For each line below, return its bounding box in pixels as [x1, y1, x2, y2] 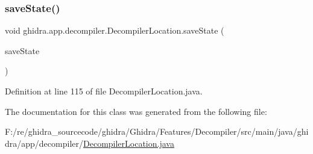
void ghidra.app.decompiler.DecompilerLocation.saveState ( [5, 24, 224, 37]
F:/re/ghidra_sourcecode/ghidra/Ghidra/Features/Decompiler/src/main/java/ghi [5, 125, 309, 138]
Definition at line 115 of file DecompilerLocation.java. [5, 85, 203, 97]
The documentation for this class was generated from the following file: [5, 105, 267, 117]
